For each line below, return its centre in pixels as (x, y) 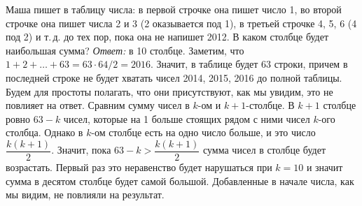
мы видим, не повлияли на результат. (85, 194)
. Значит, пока (81, 150)
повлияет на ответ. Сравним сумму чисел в (98, 105)
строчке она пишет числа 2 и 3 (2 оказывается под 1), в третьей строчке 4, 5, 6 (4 (181, 23)
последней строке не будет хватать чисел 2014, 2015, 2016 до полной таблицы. (174, 77)
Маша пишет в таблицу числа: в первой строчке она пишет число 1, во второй (174, 9)
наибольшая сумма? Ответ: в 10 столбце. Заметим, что (125, 50)
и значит (325, 167)
